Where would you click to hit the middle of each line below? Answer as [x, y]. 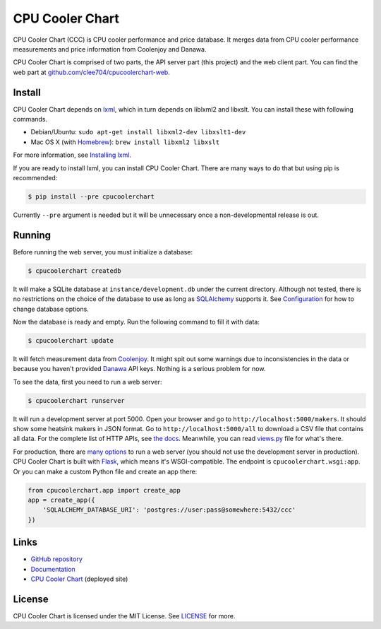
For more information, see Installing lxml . [72, 155]
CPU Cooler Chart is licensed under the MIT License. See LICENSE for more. [124, 616]
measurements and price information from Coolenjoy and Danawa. [110, 49]
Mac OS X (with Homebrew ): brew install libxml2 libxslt [125, 142]
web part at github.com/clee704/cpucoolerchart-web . [92, 72]
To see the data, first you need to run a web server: [87, 382]
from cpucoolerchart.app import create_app [104, 490]
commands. [30, 119]
